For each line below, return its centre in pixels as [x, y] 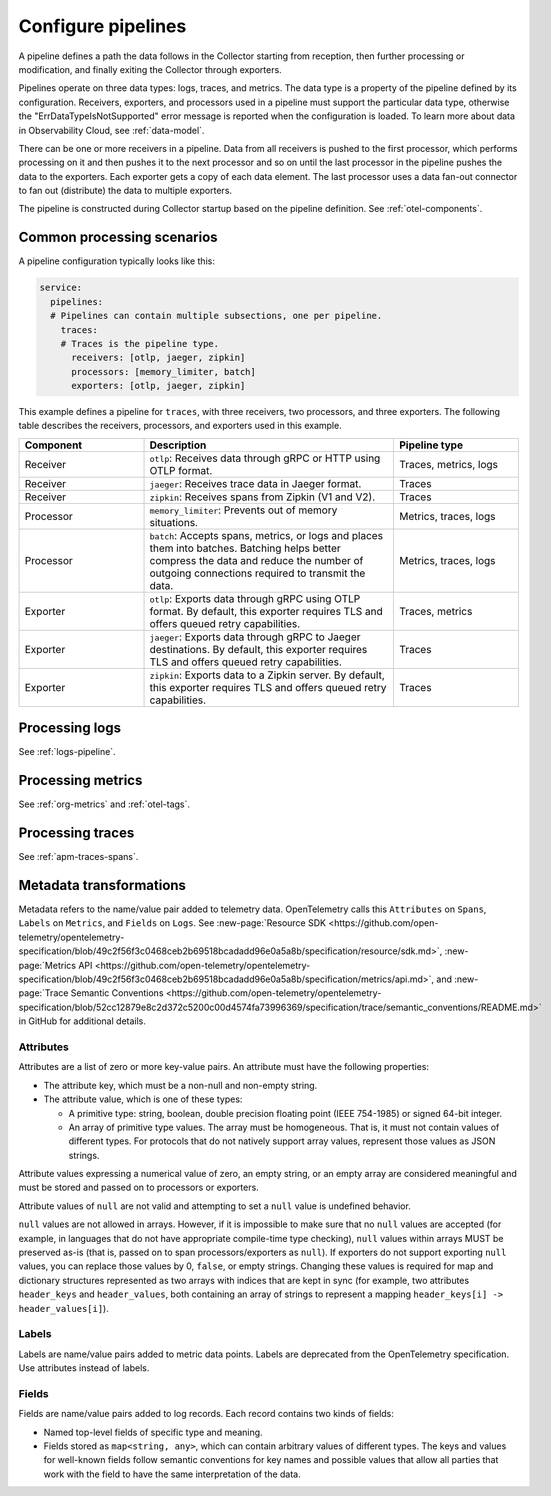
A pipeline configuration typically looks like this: [116, 261]
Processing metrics [80, 780]
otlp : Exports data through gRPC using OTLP [255, 598]
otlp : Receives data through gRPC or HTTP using [265, 458]
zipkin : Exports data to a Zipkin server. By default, [267, 675]
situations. [174, 522]
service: [61, 288]
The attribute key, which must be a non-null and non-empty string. [180, 1085]
